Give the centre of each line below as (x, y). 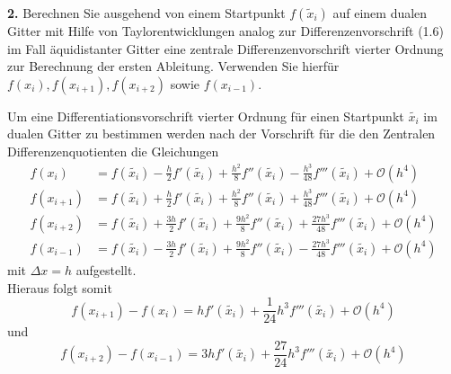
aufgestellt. (106, 270)
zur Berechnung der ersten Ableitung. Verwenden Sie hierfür (173, 66)
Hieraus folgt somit (60, 287)
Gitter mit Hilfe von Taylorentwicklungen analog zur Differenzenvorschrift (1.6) (225, 31)
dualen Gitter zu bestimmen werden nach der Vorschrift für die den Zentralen (221, 134)
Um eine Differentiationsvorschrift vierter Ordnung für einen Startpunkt (206, 116)
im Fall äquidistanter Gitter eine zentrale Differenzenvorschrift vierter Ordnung (225, 48)
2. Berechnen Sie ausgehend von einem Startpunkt (146, 13)
